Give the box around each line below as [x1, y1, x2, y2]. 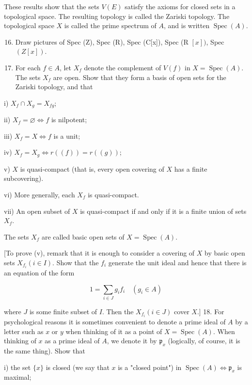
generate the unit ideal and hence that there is [108, 257, 247, 267]
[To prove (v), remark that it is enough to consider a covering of [4, 248, 195, 258]
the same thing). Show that [4, 346, 85, 356]
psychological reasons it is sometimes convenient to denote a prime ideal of [4, 317, 226, 327]
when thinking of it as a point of [65, 326, 162, 336]
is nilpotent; [51, 114, 87, 125]
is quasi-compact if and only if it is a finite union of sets [80, 206, 247, 216]
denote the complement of [84, 62, 161, 72]
